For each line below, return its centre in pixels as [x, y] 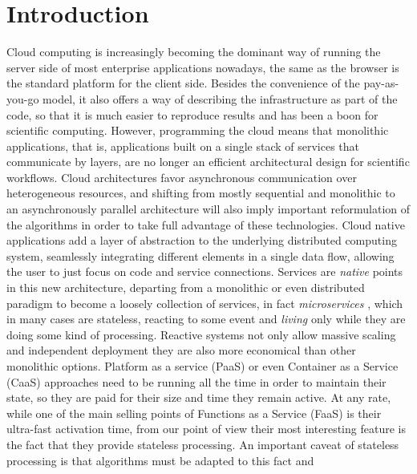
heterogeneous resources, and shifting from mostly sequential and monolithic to [201, 193]
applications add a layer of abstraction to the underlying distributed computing [202, 240]
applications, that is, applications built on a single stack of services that [183, 146]
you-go [23, 98]
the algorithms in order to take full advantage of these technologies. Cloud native [206, 224]
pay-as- [381, 83]
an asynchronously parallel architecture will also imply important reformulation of [208, 209]
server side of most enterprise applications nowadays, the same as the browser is [203, 67]
